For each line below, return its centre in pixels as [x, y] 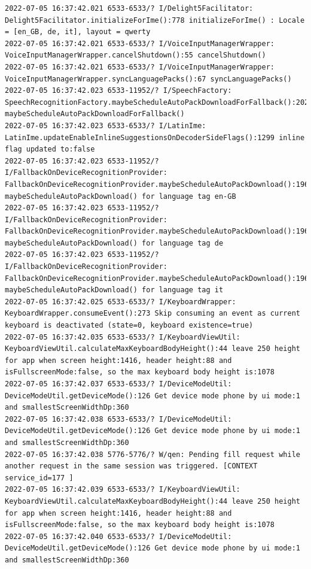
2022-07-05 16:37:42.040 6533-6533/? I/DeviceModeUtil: [118, 536]
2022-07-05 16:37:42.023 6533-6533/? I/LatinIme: [106, 125]
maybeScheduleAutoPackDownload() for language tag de [114, 243]
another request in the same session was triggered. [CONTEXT [131, 466]
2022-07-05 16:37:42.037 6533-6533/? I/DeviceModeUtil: [118, 384]
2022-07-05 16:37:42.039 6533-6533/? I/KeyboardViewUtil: [123, 490]
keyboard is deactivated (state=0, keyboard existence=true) [129, 326]
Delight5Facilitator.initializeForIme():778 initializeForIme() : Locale [155, 20]
